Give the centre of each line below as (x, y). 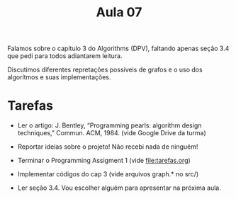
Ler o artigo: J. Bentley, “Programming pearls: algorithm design (109, 125)
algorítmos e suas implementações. (59, 77)
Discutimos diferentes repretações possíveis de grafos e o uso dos (105, 70)
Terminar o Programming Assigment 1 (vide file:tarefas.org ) (104, 161)
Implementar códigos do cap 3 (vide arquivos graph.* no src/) (108, 174)
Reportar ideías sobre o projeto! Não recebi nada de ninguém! (108, 147)
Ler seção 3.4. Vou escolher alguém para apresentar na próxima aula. (119, 188)
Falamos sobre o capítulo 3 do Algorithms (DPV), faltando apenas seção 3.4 (118, 49)
